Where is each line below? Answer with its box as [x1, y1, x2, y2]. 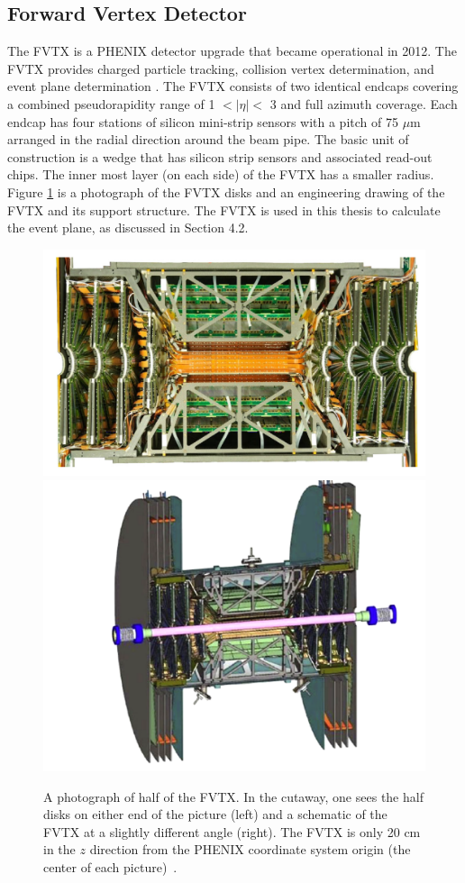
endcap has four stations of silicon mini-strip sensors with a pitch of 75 [7, 112, 398, 131]
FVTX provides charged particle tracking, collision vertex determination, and [7, 59, 434, 77]
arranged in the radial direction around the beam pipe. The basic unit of [7, 130, 409, 149]
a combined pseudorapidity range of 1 [7, 94, 215, 113]
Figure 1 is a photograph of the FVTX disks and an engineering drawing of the [7, 182, 445, 201]
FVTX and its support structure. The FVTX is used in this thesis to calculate [7, 200, 441, 219]
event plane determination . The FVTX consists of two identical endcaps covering [7, 77, 459, 96]
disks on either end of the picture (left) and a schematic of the [43, 805, 387, 824]
